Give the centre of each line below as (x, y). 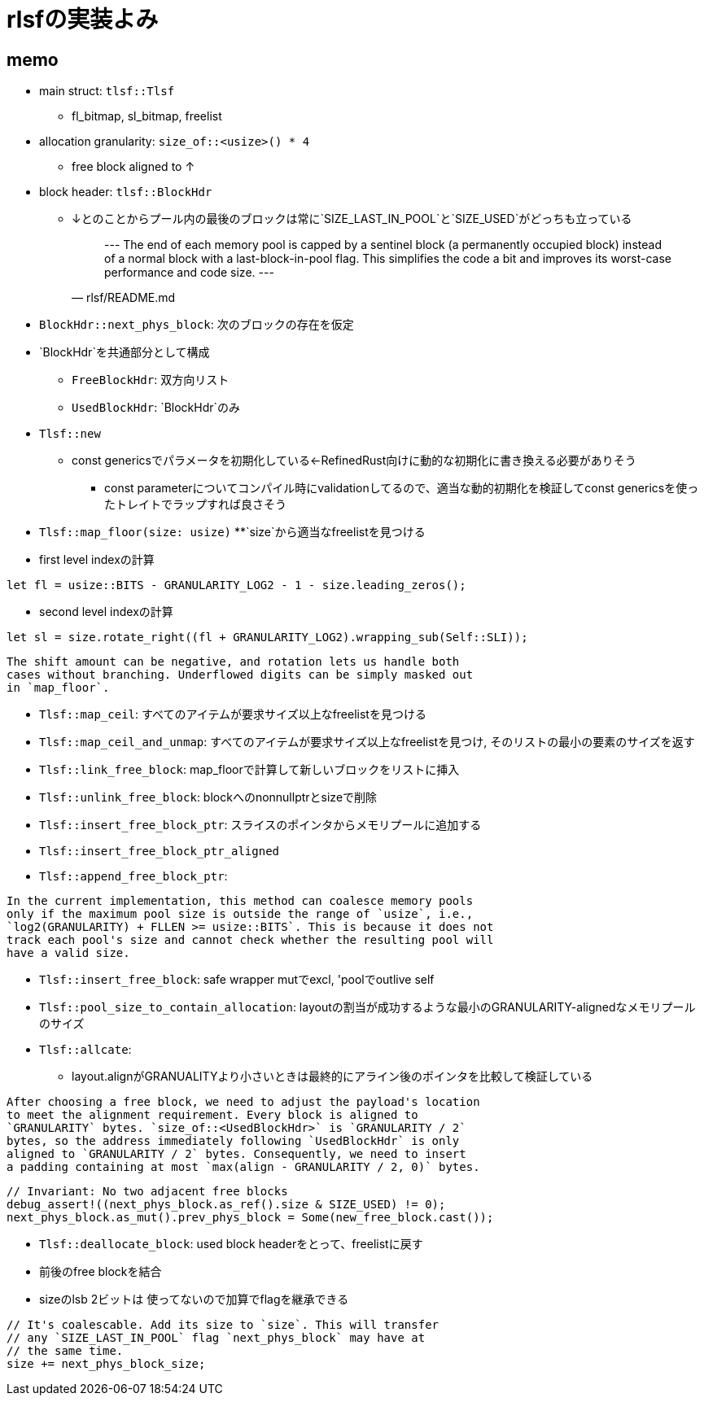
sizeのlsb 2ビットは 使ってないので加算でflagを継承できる (194, 1299)
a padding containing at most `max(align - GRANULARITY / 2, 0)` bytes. (243, 1167)
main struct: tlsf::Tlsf (107, 91)
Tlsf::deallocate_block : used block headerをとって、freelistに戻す (231, 1244)
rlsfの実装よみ (83, 20)
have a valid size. (68, 953)
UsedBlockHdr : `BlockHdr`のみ (156, 408)
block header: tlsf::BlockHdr (126, 192)
